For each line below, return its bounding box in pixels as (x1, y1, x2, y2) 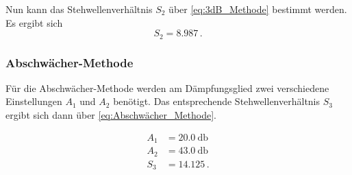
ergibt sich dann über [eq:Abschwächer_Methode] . (5, 108, 216, 122)
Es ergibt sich (5, 15, 63, 30)
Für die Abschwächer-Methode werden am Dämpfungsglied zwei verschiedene (5, 80, 329, 95)
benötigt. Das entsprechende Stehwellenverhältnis (113, 94, 320, 108)
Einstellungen (5, 94, 62, 108)
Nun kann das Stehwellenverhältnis (5, 2, 153, 16)
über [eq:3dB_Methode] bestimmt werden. (168, 2, 347, 16)
